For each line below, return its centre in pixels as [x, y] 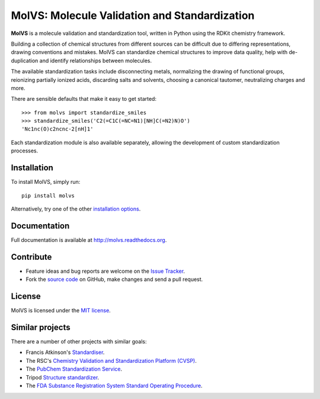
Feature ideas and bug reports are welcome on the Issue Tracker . [105, 271]
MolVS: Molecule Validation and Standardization [133, 15]
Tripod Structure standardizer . [63, 377]
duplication [25, 60]
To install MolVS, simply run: [46, 182]
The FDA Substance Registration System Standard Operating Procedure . [114, 385]
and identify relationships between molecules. [96, 60]
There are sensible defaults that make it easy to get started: [84, 99]
